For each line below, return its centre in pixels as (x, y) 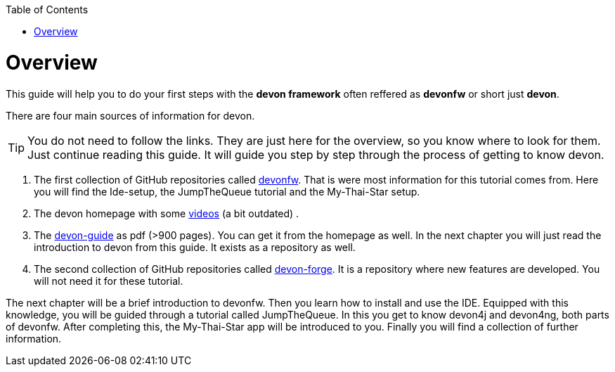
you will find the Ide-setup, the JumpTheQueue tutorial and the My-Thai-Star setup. (227, 191)
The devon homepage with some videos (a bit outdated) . (167, 213)
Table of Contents (47, 9)
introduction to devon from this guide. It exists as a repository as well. (195, 247)
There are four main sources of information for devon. (130, 115)
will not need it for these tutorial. (109, 281)
